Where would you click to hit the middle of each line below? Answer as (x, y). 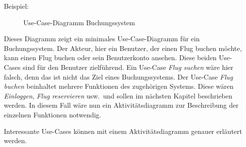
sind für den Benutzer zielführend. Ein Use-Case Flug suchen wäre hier (128, 67)
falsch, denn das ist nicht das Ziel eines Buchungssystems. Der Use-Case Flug (118, 76)
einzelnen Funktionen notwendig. (53, 114)
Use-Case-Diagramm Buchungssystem (79, 22)
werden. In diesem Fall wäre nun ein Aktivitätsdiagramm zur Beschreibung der (121, 105)
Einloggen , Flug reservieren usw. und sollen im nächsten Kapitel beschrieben (118, 95)
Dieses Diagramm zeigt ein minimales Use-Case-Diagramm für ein (102, 39)
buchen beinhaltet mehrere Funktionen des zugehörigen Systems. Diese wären (119, 86)
